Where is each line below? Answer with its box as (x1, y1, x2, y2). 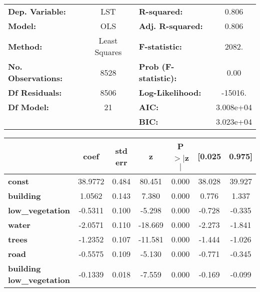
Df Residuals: (8, 87, 62, 98)
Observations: (8, 72, 63, 84)
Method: (8, 40, 42, 52)
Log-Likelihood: (138, 87, 201, 98)
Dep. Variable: (8, 6, 66, 17)
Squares (94, 46, 122, 58)
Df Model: (8, 101, 49, 113)
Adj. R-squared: (138, 20, 203, 32)
